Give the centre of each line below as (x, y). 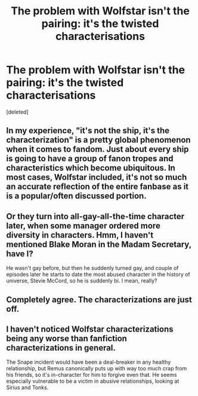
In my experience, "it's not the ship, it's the (88, 131)
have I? (20, 254)
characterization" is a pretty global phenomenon (98, 140)
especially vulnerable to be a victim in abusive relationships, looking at (93, 381)
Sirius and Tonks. (27, 388)
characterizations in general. (61, 348)
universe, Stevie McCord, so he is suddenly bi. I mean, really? (82, 281)
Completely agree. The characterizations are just (99, 300)
